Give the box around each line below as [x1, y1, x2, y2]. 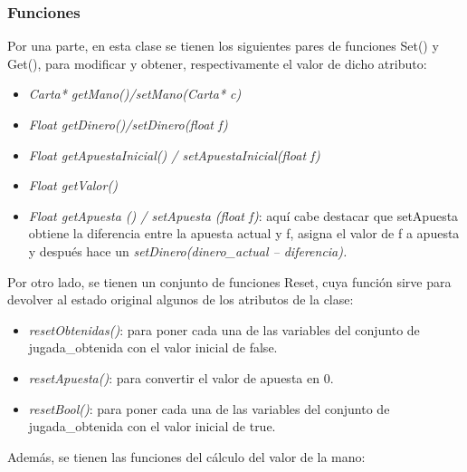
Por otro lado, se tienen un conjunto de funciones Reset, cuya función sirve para [7, 272, 452, 291]
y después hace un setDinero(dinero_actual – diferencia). [28, 241, 348, 260]
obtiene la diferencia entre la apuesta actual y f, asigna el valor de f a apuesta [28, 224, 460, 243]
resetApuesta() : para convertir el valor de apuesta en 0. [28, 368, 334, 387]
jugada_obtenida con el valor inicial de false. [28, 338, 278, 357]
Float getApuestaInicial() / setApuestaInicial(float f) [28, 145, 320, 164]
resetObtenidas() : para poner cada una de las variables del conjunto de [28, 320, 420, 339]
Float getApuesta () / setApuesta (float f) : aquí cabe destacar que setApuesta [28, 206, 459, 225]
